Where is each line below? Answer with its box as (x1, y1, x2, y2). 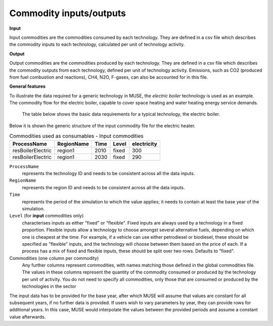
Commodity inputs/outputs (9, 8, 126, 19)
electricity (131, 140, 158, 147)
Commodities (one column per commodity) (9, 255, 99, 261)
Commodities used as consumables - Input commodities (9, 133, 144, 140)
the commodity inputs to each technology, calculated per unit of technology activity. (9, 41, 185, 47)
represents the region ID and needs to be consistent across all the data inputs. (22, 184, 185, 190)
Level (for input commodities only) (9, 212, 84, 219)
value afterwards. (9, 313, 46, 320)
